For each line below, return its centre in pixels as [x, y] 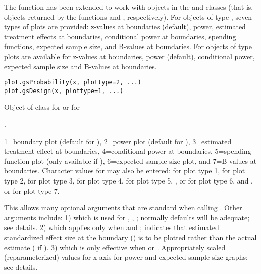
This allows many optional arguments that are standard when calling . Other [123, 208]
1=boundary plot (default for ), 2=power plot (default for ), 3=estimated [118, 141]
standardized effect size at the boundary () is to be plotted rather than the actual [130, 237]
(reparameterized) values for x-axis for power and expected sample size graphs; [126, 257]
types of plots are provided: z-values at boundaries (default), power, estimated [125, 27]
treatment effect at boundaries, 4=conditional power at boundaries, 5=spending [128, 151]
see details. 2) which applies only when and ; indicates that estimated [112, 227]
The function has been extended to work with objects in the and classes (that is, [129, 7]
